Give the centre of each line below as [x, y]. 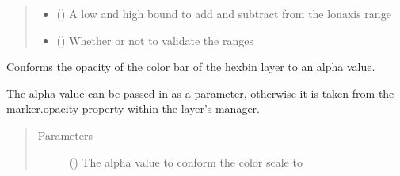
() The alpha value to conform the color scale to [186, 161]
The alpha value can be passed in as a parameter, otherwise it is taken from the [200, 93]
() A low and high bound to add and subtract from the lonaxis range [224, 13]
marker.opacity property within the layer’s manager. [133, 109]
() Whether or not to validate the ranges [155, 40]
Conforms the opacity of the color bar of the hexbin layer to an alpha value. [191, 67]
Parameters [65, 135]
